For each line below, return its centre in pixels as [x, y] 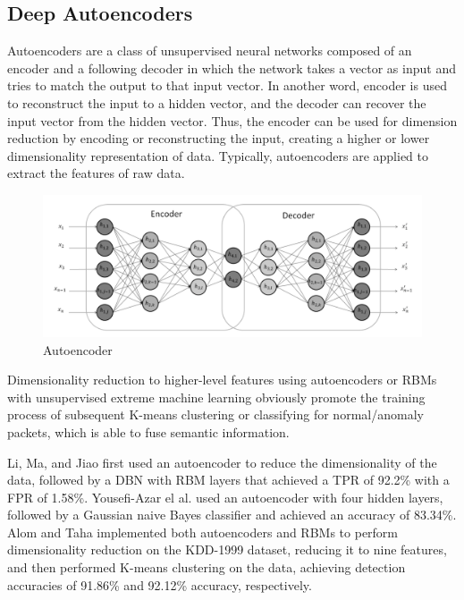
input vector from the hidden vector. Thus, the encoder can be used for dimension [232, 120]
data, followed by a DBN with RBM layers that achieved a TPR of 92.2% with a [228, 480]
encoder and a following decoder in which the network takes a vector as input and [232, 68]
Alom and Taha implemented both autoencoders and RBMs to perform [203, 532]
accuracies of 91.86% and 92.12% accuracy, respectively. [160, 584]
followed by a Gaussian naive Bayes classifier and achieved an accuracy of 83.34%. [232, 515]
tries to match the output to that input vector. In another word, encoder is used [227, 85]
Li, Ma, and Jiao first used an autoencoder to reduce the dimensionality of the [222, 462]
